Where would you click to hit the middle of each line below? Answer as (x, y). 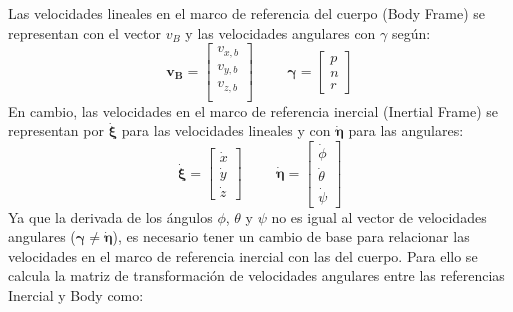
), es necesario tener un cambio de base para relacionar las (291, 236)
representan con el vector (85, 32)
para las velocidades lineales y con (226, 130)
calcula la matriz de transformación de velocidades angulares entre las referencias (256, 275)
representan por (56, 130)
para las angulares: (406, 130)
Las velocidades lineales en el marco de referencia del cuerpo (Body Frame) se (247, 13)
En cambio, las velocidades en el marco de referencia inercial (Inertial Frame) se (253, 110)
